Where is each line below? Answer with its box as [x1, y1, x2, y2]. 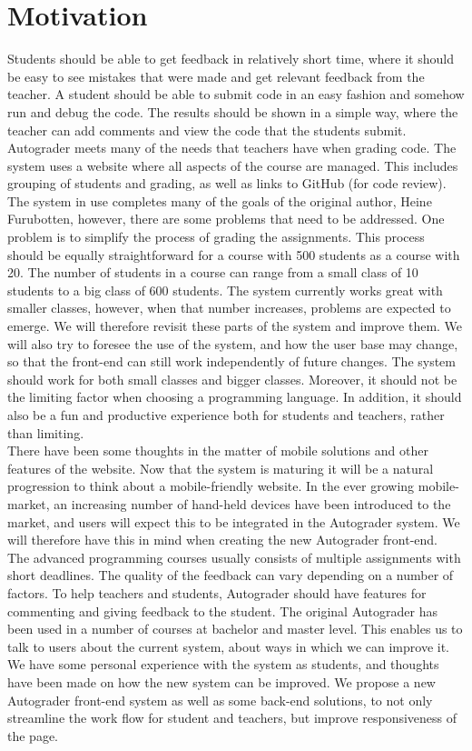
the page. [7, 726, 58, 745]
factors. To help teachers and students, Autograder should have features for [7, 583, 427, 602]
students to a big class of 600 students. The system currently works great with [7, 280, 443, 299]
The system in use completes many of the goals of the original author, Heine [7, 191, 432, 210]
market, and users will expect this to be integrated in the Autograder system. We [7, 512, 460, 531]
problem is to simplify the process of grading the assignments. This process [7, 227, 425, 246]
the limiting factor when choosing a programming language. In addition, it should [7, 387, 462, 406]
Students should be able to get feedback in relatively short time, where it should [7, 49, 454, 68]
